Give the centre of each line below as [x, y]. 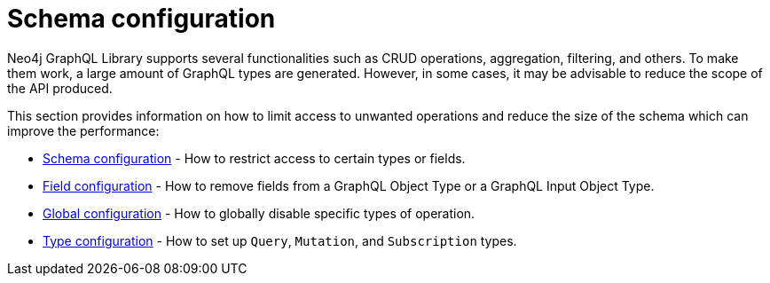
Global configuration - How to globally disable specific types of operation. [259, 213]
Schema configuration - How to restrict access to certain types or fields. [254, 158]
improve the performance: [83, 130]
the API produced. [60, 88]
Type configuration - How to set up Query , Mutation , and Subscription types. [280, 240]
